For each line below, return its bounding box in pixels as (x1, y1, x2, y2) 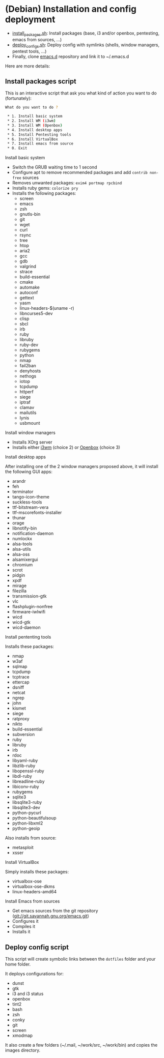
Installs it (12, 929, 30, 935)
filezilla (12, 588, 27, 594)
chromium (12, 562, 33, 568)
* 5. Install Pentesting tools (7, 132, 71, 137)
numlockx (12, 536, 32, 542)
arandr (12, 478, 26, 484)
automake (19, 284, 40, 291)
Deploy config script (5, 943, 69, 951)
